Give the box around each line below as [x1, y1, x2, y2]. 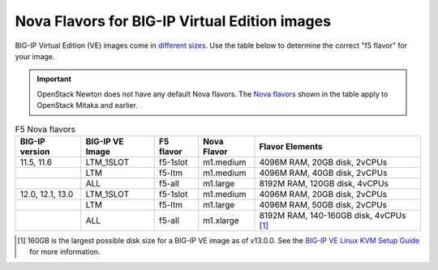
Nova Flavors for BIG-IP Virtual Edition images [15, 12, 332, 30]
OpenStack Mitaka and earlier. [36, 101, 138, 110]
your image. [15, 51, 55, 61]
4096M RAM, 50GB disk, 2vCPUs [259, 199, 388, 210]
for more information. [29, 247, 101, 257]
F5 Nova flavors [15, 123, 76, 135]
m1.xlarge [203, 215, 239, 226]
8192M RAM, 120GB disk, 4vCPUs [259, 178, 389, 189]
